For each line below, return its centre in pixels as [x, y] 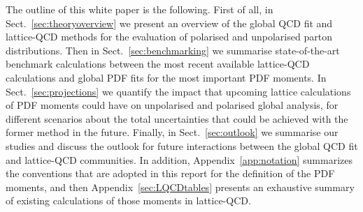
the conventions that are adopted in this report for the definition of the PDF [170, 173]
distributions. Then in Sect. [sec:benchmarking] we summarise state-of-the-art [173, 50]
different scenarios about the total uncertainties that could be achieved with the [177, 118]
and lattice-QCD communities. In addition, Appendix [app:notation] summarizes [179, 159]
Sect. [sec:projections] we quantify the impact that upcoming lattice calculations [178, 91]
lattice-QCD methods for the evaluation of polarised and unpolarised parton [169, 37]
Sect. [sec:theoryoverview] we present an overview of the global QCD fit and [169, 23]
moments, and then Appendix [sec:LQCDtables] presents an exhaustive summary [180, 187]
